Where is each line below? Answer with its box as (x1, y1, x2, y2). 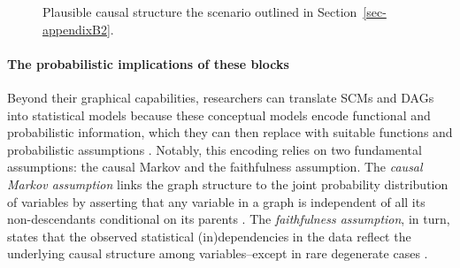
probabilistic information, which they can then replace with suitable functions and (7, 123, 453, 142)
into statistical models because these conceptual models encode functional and (7, 105, 431, 124)
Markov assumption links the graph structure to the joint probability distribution (7, 174, 448, 193)
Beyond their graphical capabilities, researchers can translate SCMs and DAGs (7, 88, 434, 106)
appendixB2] (42, 19, 111, 38)
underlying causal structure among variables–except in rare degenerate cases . (7, 244, 428, 263)
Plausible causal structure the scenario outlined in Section (42, 3, 357, 20)
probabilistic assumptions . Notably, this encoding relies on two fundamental (7, 140, 422, 158)
